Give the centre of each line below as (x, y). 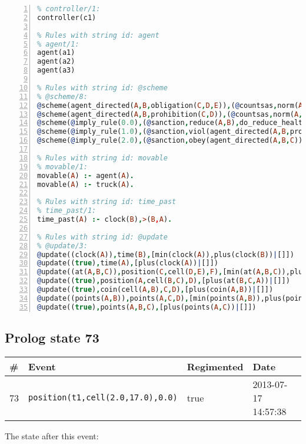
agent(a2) (56, 62)
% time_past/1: (67, 211)
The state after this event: (52, 435)
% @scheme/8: (62, 96)
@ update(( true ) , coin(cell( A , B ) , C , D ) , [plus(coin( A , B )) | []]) (155, 290)
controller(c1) (67, 17)
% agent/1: (58, 44)
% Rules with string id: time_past (107, 202)
